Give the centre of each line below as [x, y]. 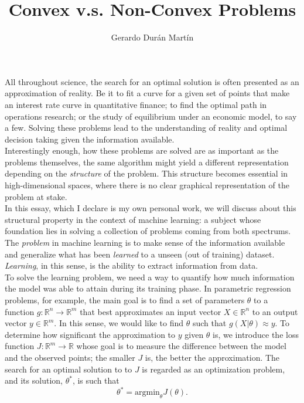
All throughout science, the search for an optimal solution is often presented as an [152, 81]
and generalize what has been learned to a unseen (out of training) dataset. [140, 254]
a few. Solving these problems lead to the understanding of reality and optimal [146, 128]
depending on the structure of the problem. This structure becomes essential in [146, 173]
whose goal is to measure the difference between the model [181, 346]
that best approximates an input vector [151, 311]
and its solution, [34, 380]
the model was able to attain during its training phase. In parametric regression [148, 288]
